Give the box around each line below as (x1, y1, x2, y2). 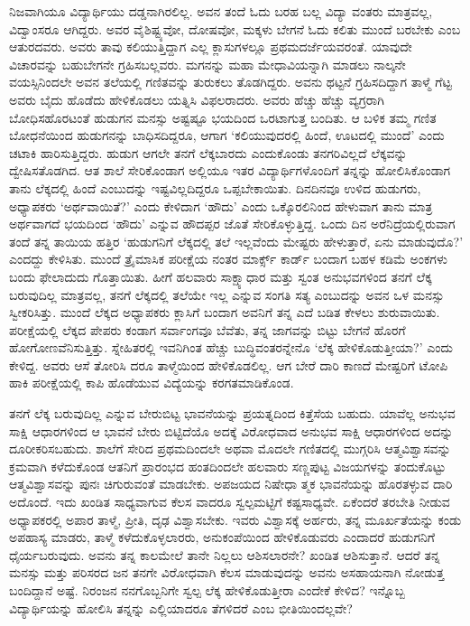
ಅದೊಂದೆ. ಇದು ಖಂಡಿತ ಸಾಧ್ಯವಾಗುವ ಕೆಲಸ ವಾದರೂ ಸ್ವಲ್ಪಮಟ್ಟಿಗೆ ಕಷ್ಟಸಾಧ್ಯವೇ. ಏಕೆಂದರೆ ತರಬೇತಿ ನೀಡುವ (9, 492, 450, 511)
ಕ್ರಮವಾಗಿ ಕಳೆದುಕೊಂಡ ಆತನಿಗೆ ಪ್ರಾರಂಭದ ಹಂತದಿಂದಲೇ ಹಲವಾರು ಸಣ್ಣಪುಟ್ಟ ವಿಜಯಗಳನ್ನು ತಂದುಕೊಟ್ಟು (9, 456, 447, 475)
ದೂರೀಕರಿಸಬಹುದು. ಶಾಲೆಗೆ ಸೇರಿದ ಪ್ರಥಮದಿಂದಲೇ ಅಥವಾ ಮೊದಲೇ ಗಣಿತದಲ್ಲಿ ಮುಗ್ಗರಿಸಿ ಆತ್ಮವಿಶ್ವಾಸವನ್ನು (9, 439, 451, 458)
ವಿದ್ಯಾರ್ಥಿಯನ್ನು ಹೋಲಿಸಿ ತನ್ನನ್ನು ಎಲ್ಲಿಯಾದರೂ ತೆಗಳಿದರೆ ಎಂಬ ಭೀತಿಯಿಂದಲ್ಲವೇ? (9, 598, 353, 617)
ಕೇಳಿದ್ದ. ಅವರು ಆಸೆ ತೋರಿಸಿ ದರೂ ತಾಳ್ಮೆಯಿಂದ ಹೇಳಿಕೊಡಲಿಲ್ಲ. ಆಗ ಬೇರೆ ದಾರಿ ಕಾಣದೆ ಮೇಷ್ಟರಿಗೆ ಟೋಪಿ (9, 355, 448, 374)
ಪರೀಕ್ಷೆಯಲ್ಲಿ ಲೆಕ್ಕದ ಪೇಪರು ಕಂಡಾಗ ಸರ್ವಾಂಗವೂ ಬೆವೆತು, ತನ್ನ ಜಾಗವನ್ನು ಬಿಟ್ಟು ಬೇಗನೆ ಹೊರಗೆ (9, 320, 406, 339)
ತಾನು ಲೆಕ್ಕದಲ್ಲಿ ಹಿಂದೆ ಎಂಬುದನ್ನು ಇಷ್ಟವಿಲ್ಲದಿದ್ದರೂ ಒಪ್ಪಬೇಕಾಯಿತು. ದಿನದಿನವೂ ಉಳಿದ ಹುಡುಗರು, (9, 178, 421, 197)
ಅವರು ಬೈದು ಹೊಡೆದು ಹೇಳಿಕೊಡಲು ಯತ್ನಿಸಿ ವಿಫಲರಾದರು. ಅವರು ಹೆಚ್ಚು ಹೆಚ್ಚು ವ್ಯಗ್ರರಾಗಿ (9, 89, 384, 108)
